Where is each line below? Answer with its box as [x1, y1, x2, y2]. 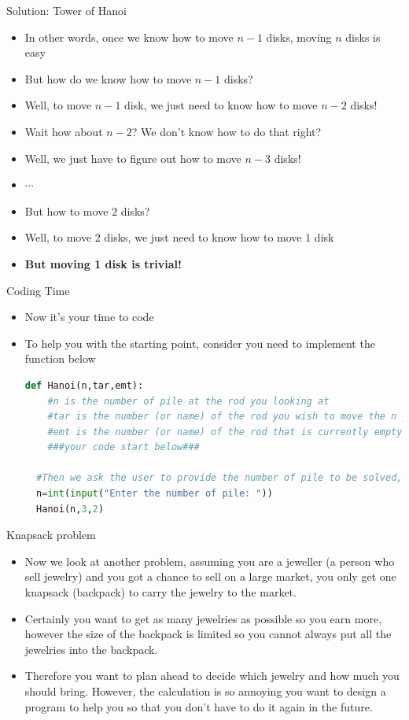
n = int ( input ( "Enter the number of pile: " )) [36, 488, 273, 500]
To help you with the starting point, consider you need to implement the [24, 334, 375, 351]
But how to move [24, 202, 109, 219]
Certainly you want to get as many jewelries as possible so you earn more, [24, 610, 382, 626]
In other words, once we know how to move [24, 28, 234, 45]
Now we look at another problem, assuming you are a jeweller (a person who [24, 552, 395, 569]
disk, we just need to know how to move [124, 97, 318, 113]
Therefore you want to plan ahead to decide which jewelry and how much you [24, 667, 400, 684]
